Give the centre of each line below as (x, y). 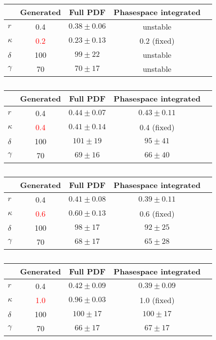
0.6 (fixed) (157, 213)
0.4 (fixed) (157, 127)
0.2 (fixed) (157, 41)
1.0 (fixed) (157, 300)
